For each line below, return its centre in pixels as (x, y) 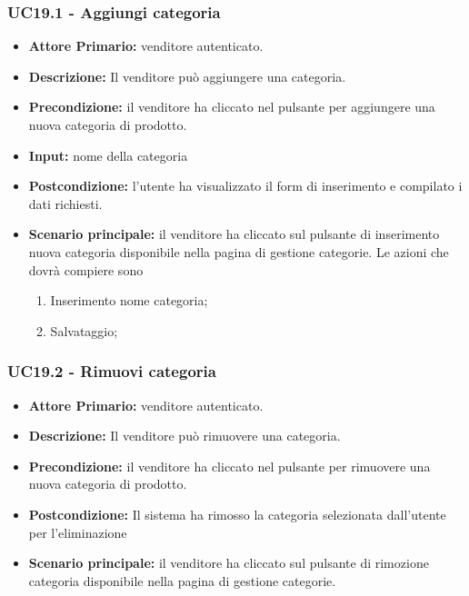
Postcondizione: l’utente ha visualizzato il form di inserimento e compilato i (245, 186)
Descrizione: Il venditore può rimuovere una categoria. (185, 436)
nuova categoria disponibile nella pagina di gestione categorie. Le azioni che (239, 251)
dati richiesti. (65, 203)
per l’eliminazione (78, 532)
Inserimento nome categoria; (129, 300)
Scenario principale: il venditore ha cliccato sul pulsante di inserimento (234, 234)
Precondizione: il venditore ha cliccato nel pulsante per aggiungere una (232, 107)
